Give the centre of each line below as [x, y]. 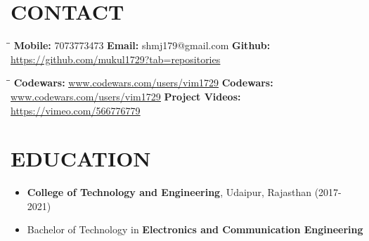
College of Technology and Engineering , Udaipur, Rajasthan [169, 192]
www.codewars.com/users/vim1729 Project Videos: [126, 96]
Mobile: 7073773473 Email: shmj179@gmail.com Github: [142, 45]
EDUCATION [81, 158]
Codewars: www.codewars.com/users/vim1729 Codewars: [143, 83]
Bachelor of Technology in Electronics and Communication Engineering [195, 229]
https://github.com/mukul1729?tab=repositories [116, 59]
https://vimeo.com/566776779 [76, 110]
